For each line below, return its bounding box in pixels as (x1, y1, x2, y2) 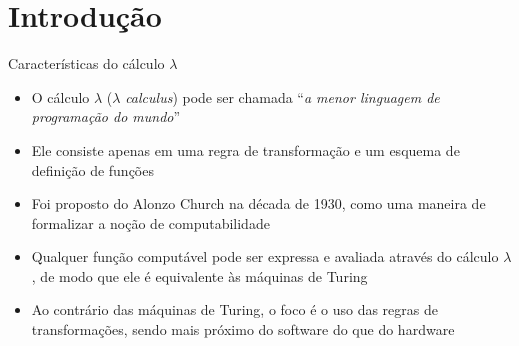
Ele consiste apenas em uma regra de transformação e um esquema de (31, 139, 460, 160)
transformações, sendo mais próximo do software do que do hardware (31, 319, 455, 340)
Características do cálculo (8, 53, 165, 74)
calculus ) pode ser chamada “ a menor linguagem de (125, 86, 440, 107)
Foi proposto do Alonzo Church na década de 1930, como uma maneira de (31, 193, 486, 214)
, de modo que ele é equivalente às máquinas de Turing (31, 265, 368, 286)
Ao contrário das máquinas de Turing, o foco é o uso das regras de (31, 299, 438, 320)
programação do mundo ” (31, 106, 181, 127)
